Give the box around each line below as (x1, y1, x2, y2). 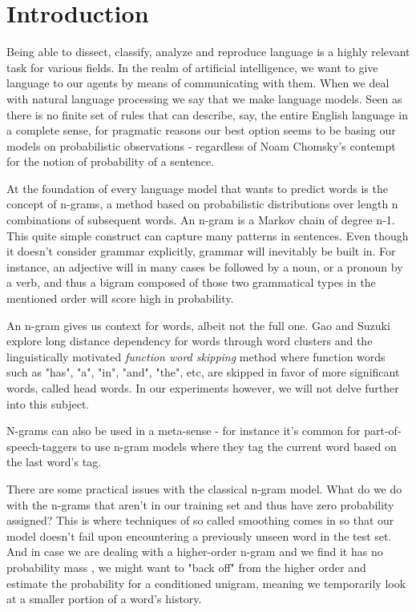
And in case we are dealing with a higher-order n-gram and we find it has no (6, 543, 383, 560)
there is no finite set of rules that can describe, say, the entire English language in (6, 106, 408, 123)
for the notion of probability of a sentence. (6, 153, 215, 170)
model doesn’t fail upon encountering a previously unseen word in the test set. (6, 527, 392, 544)
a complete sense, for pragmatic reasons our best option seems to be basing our (6, 122, 396, 139)
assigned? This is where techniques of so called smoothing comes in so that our (6, 512, 394, 529)
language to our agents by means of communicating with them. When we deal (6, 74, 390, 91)
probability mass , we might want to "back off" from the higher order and (6, 558, 366, 575)
